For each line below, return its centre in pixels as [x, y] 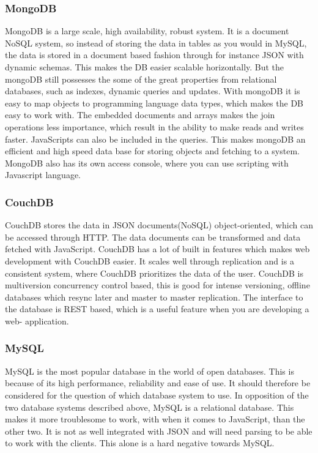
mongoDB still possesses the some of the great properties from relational [141, 79]
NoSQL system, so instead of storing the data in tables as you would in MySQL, [156, 43]
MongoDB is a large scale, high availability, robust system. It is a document [147, 31]
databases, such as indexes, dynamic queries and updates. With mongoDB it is [153, 91]
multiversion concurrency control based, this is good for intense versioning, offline [157, 285]
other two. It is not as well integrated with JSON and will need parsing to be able [159, 431]
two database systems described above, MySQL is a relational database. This [150, 407]
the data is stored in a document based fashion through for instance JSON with [154, 55]
